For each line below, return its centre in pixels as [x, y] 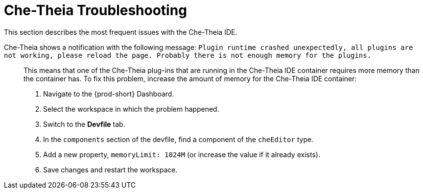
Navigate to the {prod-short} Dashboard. [109, 94]
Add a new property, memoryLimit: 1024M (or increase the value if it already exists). [182, 154]
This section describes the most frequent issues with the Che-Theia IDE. [121, 32]
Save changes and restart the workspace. [110, 169]
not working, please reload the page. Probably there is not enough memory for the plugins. [188, 55]
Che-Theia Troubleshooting [95, 10]
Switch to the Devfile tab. [84, 124]
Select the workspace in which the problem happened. [131, 109]
